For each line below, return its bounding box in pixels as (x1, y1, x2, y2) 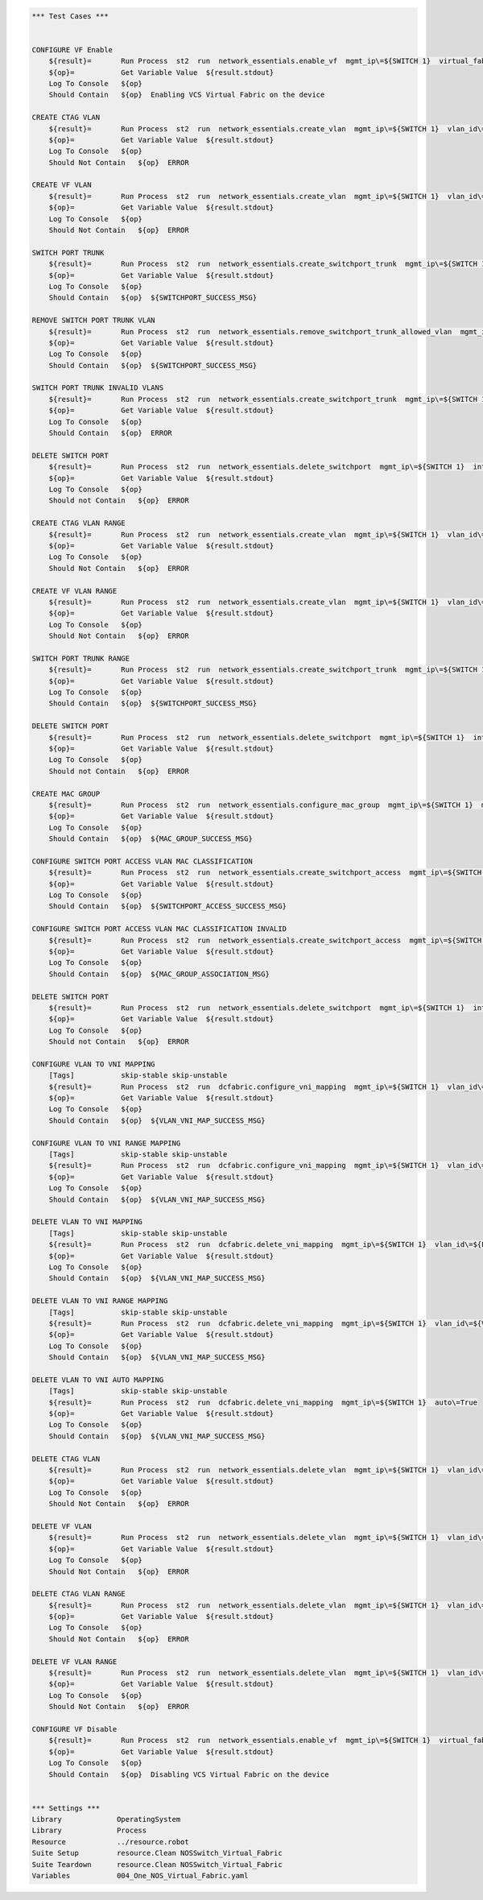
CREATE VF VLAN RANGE (31, 586, 118, 595)
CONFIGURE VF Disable (31, 1724, 118, 1733)
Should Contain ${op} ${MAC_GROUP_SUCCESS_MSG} (48, 834, 253, 843)
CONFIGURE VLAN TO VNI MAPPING (31, 1059, 156, 1069)
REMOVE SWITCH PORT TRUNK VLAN (31, 316, 156, 325)
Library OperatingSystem (31, 1815, 181, 1824)
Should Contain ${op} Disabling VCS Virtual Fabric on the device (48, 1770, 329, 1779)
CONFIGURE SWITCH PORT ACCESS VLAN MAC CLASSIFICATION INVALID (31, 925, 287, 933)
